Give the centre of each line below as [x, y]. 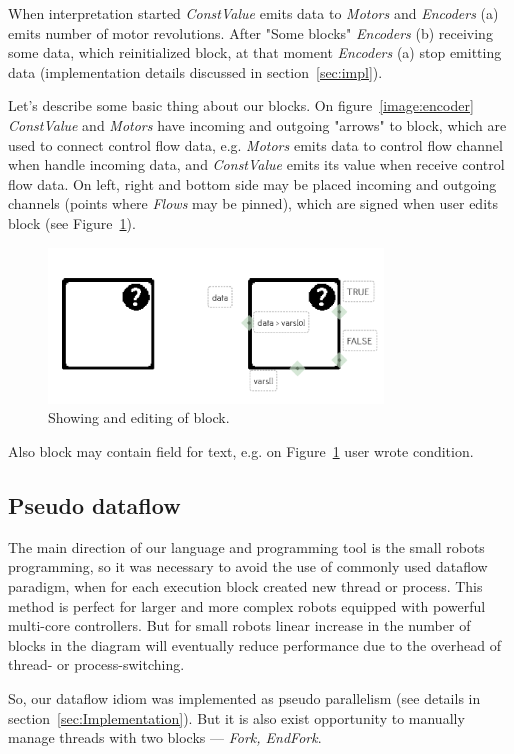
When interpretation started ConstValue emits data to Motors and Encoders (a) [253, 13]
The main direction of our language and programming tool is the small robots [246, 546]
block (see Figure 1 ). [72, 222]
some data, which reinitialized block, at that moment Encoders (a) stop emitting [255, 52]
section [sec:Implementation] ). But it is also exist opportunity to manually [236, 717]
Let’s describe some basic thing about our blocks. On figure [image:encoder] [241, 105]
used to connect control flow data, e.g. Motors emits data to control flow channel [255, 144]
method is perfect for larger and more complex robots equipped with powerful [247, 605]
